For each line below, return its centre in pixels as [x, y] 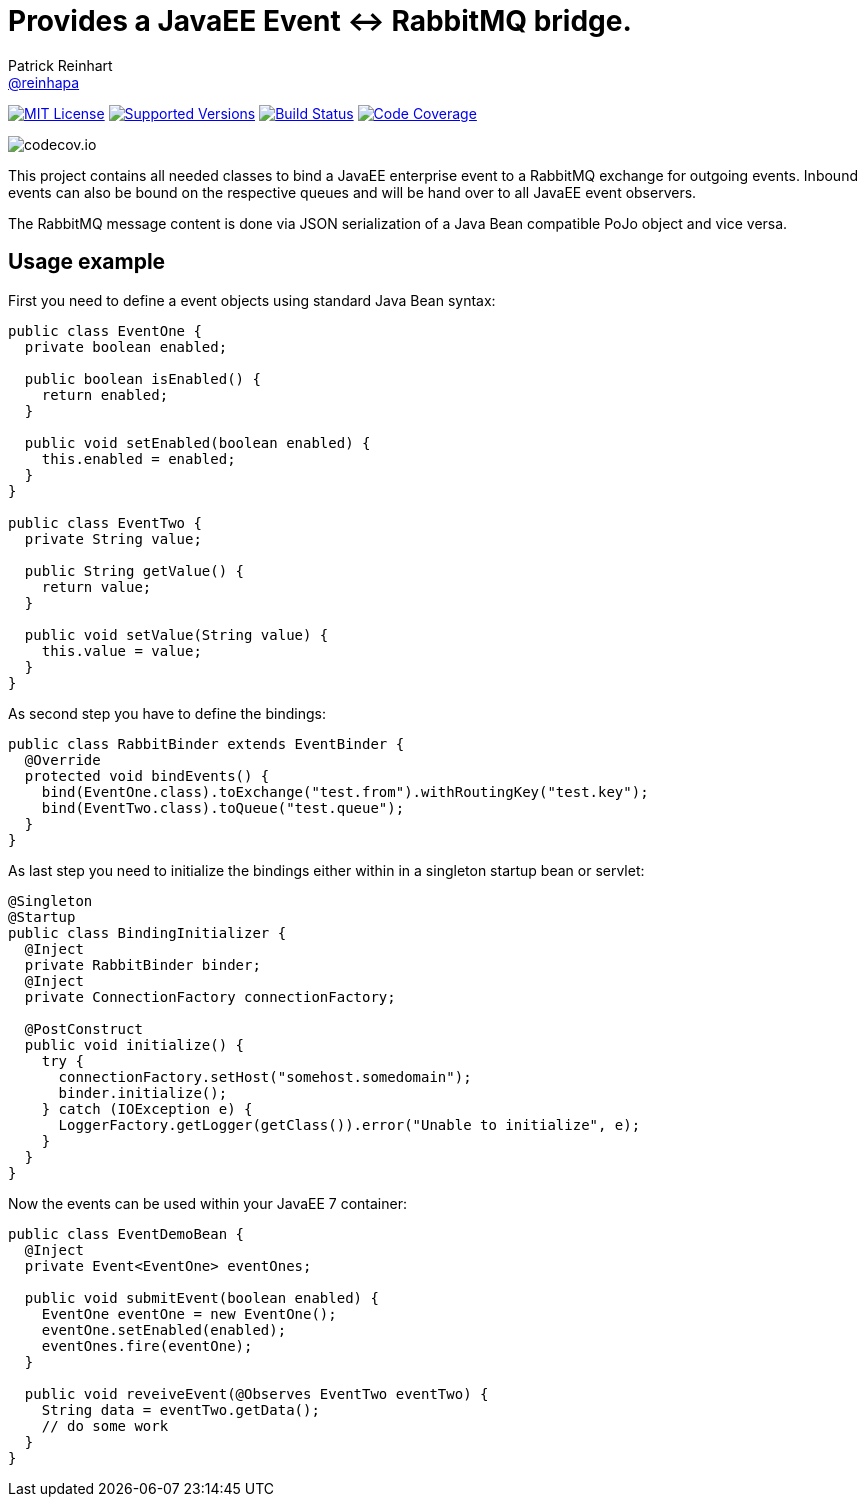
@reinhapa [44, 82]
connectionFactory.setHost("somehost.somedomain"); [265, 1076]
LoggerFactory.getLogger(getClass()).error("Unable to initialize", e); [349, 1124]
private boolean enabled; [126, 346]
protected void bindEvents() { [147, 775]
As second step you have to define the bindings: [167, 713]
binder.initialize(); [143, 1092]
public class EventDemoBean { [126, 1233]
